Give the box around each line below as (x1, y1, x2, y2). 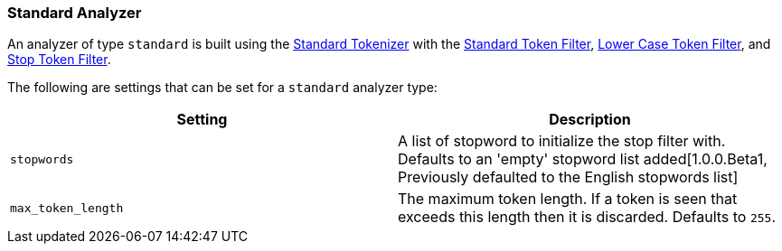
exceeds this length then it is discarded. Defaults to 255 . (398, 208, 777, 227)
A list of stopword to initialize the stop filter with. (398, 132, 726, 151)
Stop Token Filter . (7, 51, 111, 68)
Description (549, 110, 631, 129)
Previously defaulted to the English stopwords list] (398, 168, 739, 187)
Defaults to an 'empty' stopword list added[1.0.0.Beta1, (398, 150, 768, 169)
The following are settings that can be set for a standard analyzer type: (7, 79, 438, 96)
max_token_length (10, 200, 124, 215)
